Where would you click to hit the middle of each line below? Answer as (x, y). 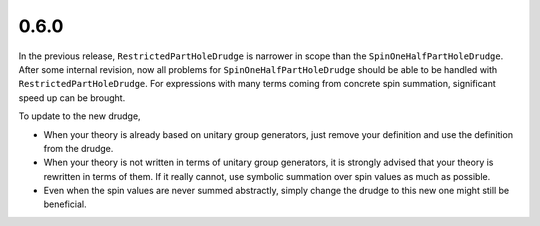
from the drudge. (78, 148)
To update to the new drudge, (79, 116)
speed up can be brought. (72, 97)
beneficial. (65, 204)
